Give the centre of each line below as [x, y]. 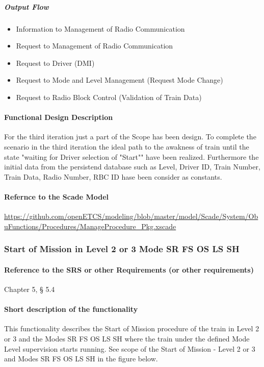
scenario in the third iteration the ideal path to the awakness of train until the [127, 146]
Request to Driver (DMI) [55, 63]
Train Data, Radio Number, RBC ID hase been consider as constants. [113, 176]
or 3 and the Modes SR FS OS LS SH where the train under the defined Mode [127, 338]
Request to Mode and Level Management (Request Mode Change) [120, 80]
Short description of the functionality [71, 309]
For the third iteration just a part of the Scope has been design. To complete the [130, 137]
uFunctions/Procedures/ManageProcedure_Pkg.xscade [90, 226]
